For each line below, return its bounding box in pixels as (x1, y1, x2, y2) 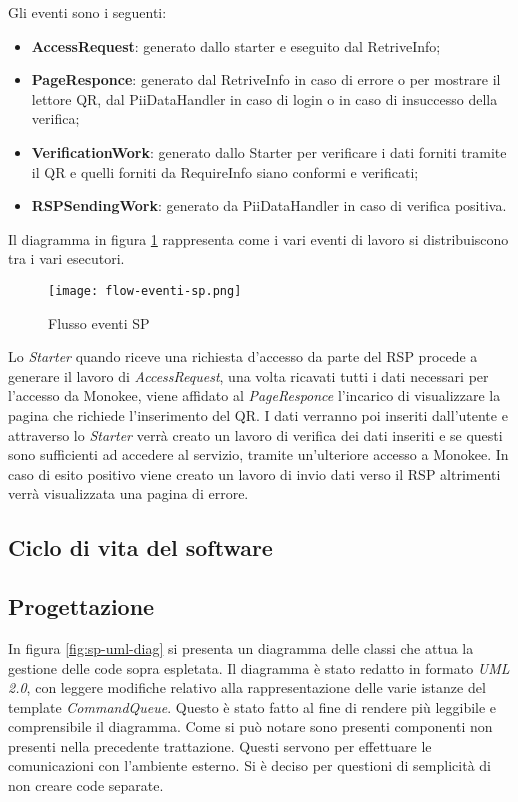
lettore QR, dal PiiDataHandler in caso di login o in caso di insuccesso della (31, 88, 498, 109)
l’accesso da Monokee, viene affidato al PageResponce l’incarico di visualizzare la (8, 385, 501, 406)
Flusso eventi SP (48, 312, 150, 333)
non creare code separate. (8, 775, 164, 796)
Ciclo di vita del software (8, 532, 273, 563)
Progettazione (8, 591, 155, 622)
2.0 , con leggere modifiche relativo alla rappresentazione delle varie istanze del (8, 677, 486, 698)
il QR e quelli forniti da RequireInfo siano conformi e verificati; (31, 161, 419, 182)
